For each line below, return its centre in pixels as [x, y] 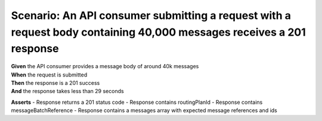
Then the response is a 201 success [55, 82]
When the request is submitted [49, 75]
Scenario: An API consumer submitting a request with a [151, 15]
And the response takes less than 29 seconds [68, 91]
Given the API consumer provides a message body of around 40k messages [105, 66]
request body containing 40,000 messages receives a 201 [159, 32]
